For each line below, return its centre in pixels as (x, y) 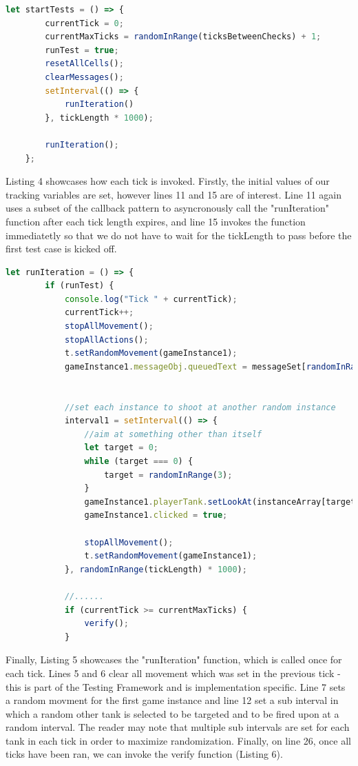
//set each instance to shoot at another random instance (200, 407)
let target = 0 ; (121, 448)
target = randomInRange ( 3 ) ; (168, 475)
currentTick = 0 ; (84, 23)
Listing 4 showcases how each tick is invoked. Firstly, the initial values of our (168, 181)
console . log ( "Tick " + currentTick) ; (151, 299)
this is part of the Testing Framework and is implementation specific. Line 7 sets (176, 686)
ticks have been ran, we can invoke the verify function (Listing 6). (144, 754)
